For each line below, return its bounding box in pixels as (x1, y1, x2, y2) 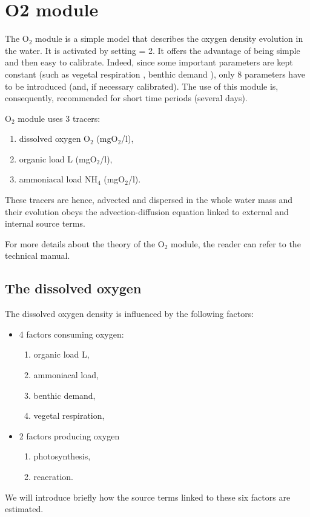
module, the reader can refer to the (171, 237, 301, 250)
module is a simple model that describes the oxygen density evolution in (35, 32, 303, 45)
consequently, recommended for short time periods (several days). (5, 92, 248, 104)
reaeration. (33, 470, 74, 482)
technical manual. (5, 249, 70, 262)
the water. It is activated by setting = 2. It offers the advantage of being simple (5, 44, 300, 56)
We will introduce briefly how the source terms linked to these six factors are (5, 490, 291, 503)
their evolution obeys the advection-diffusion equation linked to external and (5, 205, 289, 218)
